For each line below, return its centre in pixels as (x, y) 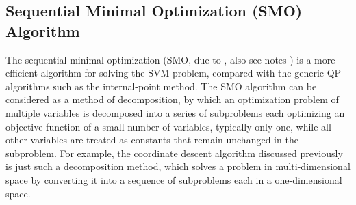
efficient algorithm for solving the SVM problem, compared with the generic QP (174, 73)
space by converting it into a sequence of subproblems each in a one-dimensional (174, 179)
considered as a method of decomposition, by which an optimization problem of (172, 99)
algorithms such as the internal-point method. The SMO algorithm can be (161, 86)
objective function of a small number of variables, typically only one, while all (168, 126)
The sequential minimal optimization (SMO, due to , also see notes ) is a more (170, 59)
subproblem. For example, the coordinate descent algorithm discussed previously (174, 153)
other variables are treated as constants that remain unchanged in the (152, 140)
